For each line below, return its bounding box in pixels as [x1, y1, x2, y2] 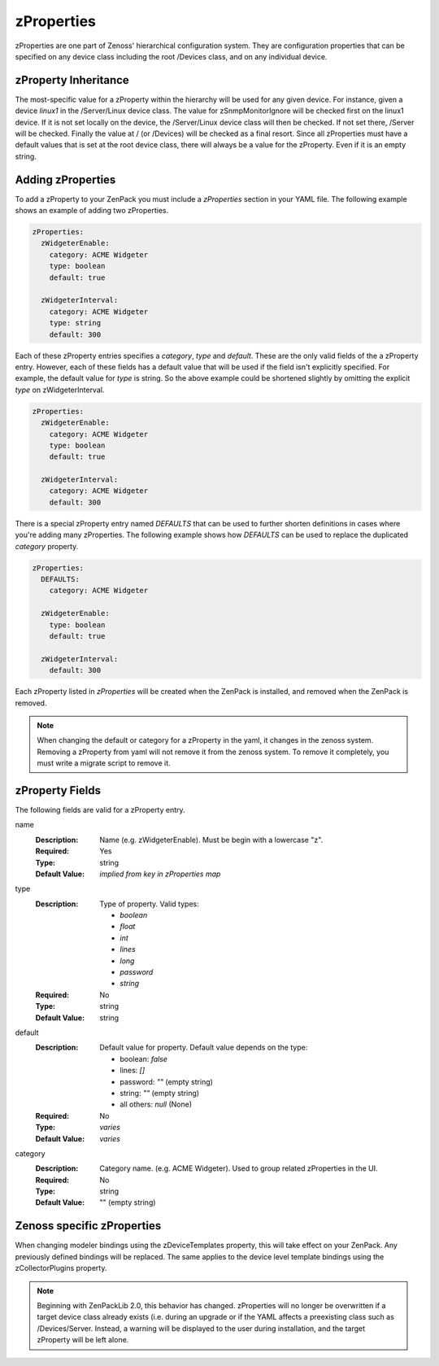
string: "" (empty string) [120, 1088, 199, 1098]
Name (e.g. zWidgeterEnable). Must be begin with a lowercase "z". [99, 835, 324, 844]
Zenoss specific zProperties [15, 1219, 162, 1233]
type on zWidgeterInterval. [15, 385, 105, 395]
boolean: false [120, 1054, 168, 1063]
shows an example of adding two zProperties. [15, 206, 169, 216]
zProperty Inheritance [15, 73, 129, 87]
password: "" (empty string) [120, 1076, 213, 1086]
